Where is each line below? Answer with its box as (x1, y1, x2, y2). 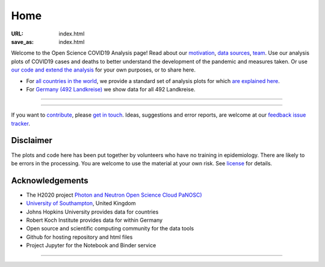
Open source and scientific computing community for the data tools (26, 225, 194, 232)
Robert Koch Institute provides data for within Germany (26, 216, 162, 224)
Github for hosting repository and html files (26, 233, 133, 241)
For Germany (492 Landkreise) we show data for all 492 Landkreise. (26, 85, 196, 93)
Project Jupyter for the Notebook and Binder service (26, 242, 156, 249)
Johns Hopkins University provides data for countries (26, 208, 159, 215)
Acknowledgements (11, 175, 88, 186)
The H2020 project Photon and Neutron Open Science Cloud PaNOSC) (26, 191, 202, 198)
